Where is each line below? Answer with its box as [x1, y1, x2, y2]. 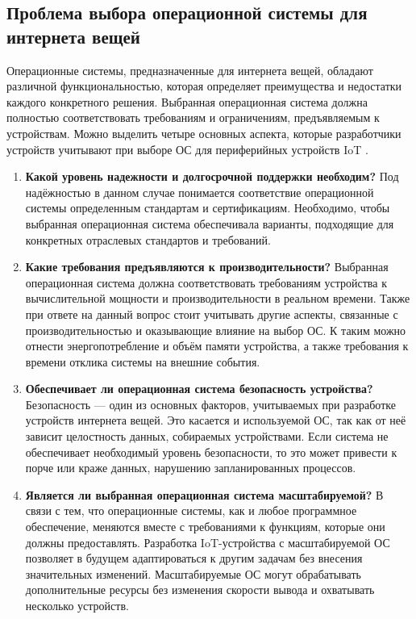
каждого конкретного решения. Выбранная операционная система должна [6, 93, 368, 110]
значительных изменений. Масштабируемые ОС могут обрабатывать [25, 565, 361, 582]
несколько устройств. [25, 597, 129, 613]
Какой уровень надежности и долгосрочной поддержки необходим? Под [25, 168, 399, 185]
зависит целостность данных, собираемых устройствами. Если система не [25, 428, 389, 445]
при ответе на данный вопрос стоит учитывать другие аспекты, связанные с [25, 305, 398, 322]
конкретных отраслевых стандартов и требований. [25, 231, 271, 248]
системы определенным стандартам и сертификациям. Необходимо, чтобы [25, 199, 390, 216]
